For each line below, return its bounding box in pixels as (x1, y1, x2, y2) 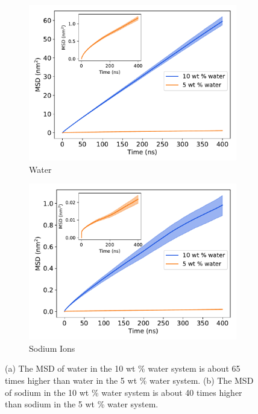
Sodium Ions (29, 341, 75, 354)
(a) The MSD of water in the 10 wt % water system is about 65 (5, 362, 241, 375)
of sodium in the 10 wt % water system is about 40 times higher (5, 386, 242, 398)
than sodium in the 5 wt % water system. (5, 398, 159, 410)
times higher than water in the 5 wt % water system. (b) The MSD (5, 374, 254, 386)
